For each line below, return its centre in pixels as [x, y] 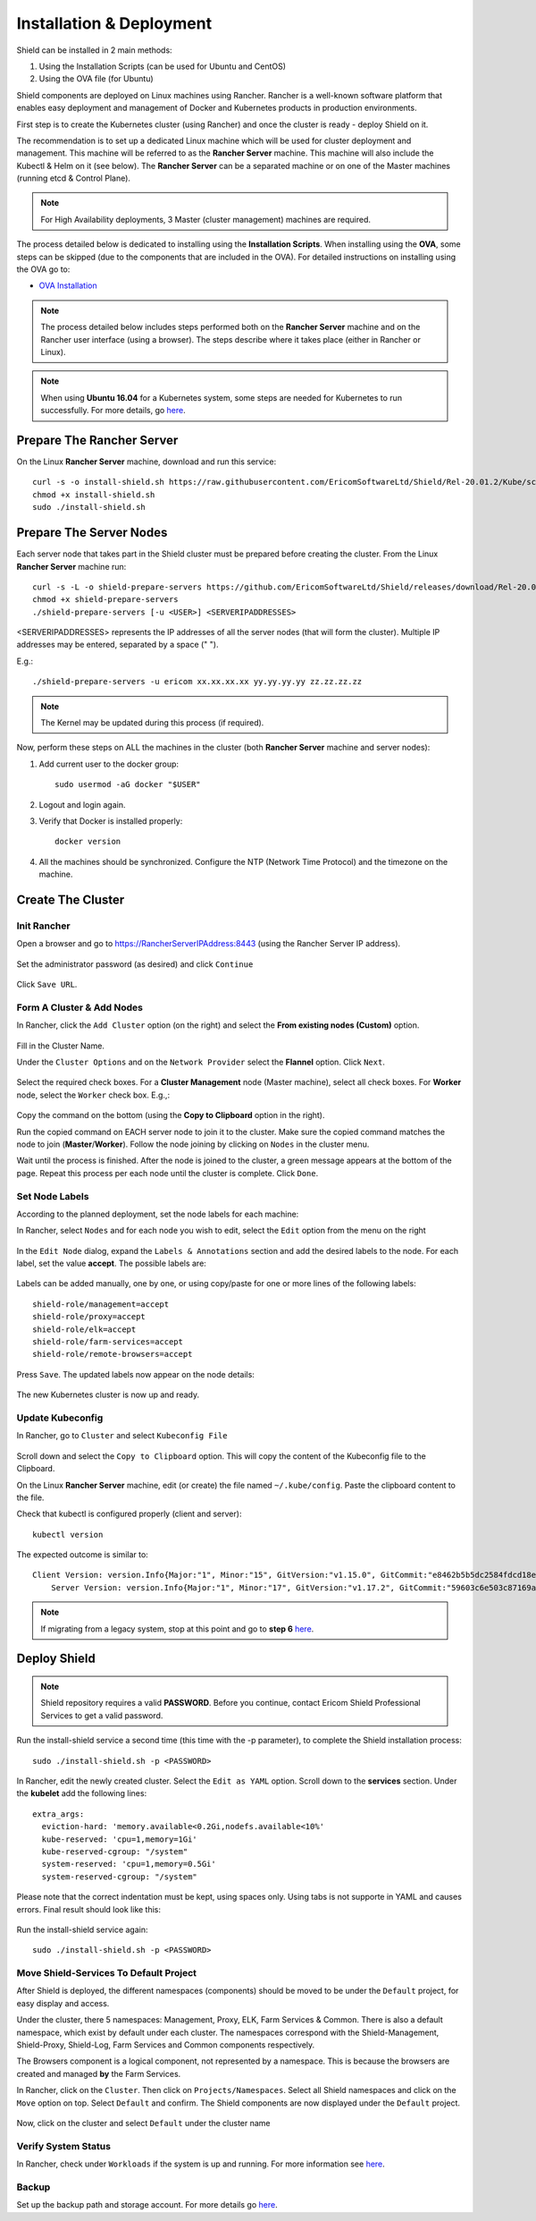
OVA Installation [68, 285]
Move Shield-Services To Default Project [106, 1973]
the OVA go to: [43, 269]
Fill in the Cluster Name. [60, 1046]
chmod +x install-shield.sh [94, 495]
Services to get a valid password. [102, 1715]
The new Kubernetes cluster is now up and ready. [108, 1394]
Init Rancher [43, 926]
